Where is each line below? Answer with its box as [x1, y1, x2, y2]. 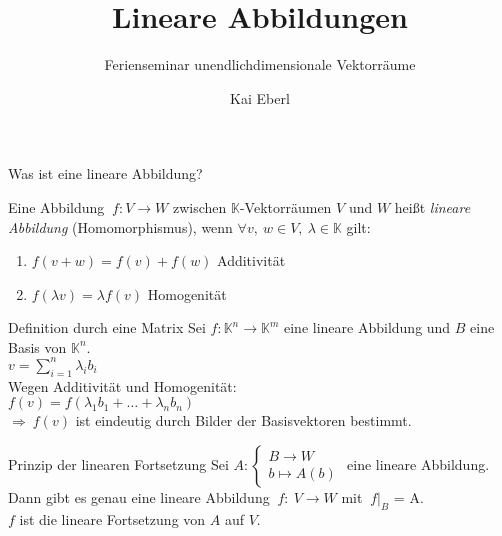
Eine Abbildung [8, 196, 105, 217]
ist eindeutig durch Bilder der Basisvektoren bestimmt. [75, 410, 412, 431]
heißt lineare [394, 196, 471, 217]
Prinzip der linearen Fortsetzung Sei [8, 453, 229, 474]
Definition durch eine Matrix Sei [8, 317, 206, 338]
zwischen [172, 196, 227, 217]
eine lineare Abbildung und [284, 317, 451, 338]
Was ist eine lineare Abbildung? [8, 163, 203, 184]
